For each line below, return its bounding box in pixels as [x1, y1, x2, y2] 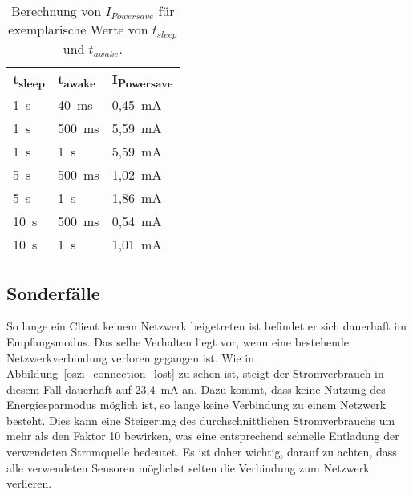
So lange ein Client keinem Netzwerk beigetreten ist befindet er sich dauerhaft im [6, 318, 407, 334]
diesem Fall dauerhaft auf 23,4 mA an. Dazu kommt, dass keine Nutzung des [6, 380, 386, 397]
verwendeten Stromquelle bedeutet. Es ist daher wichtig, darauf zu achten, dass [6, 443, 397, 460]
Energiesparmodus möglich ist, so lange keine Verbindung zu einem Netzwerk [6, 396, 387, 413]
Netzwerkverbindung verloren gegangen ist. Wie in [6, 349, 255, 366]
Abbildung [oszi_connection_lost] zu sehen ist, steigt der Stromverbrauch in [6, 365, 384, 382]
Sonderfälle [6, 280, 100, 305]
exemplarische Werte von [8, 20, 148, 38]
